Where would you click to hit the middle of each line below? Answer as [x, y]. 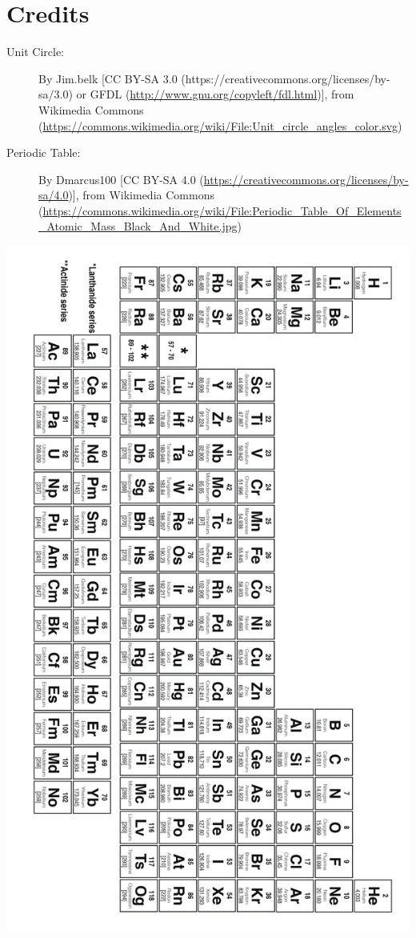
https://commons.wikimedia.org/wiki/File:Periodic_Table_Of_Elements [222, 210]
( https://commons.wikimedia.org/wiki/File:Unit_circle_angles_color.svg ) [220, 125]
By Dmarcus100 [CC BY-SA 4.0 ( [121, 179]
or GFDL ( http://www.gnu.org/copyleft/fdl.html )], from [215, 94]
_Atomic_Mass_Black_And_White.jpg [138, 226]
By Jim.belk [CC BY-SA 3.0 [108, 78]
